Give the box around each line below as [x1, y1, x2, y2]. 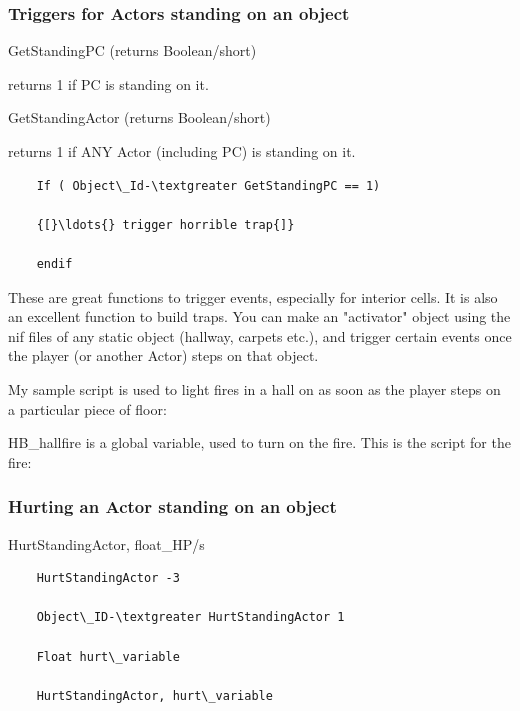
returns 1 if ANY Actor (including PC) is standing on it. [8, 141, 356, 161]
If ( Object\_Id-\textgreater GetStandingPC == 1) [36, 178, 381, 193]
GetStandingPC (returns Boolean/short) [8, 40, 257, 61]
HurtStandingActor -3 [36, 571, 180, 586]
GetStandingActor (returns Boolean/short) [8, 107, 271, 128]
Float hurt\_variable [36, 649, 180, 664]
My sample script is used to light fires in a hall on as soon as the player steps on [8, 378, 501, 399]
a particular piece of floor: [8, 398, 167, 419]
